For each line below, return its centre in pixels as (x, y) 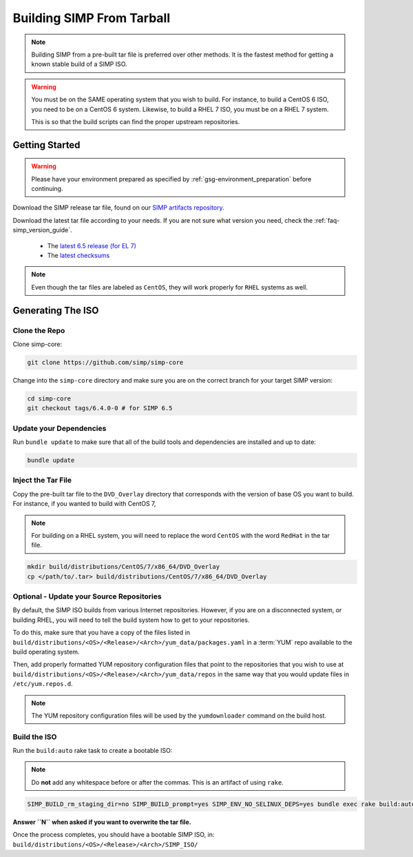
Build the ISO (35, 736)
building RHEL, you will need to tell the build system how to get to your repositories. (131, 620)
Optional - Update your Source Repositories (87, 596)
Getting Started (46, 145)
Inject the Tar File (42, 481)
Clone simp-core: (38, 344)
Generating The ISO (56, 310)
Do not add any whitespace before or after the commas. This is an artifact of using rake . (158, 782)
